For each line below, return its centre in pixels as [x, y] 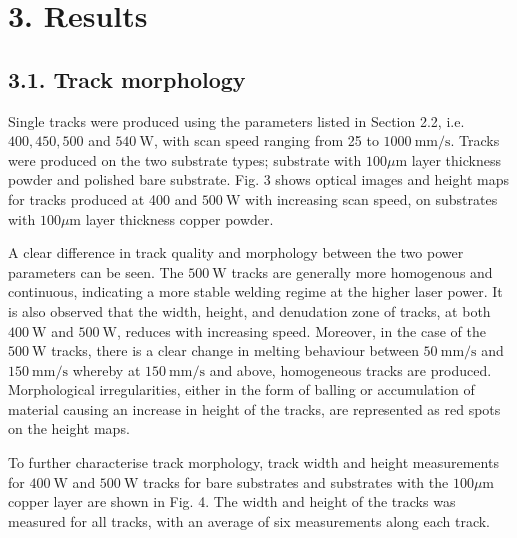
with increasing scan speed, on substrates [371, 198]
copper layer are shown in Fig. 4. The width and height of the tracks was [232, 501]
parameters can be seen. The [96, 271]
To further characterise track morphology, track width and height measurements [253, 462]
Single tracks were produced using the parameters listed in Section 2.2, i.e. [236, 120]
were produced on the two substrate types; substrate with [185, 159]
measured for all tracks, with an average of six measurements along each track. [249, 520]
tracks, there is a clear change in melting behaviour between [235, 350]
